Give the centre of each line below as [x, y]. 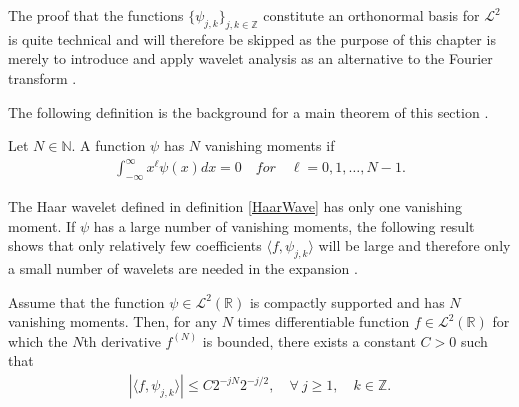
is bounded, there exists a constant [309, 340]
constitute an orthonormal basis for [371, 15]
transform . [42, 77]
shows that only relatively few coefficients [135, 245]
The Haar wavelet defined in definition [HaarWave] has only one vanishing [235, 206]
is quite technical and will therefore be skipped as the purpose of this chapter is [252, 38]
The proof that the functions [96, 15]
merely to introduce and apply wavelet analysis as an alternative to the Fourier [250, 58]
